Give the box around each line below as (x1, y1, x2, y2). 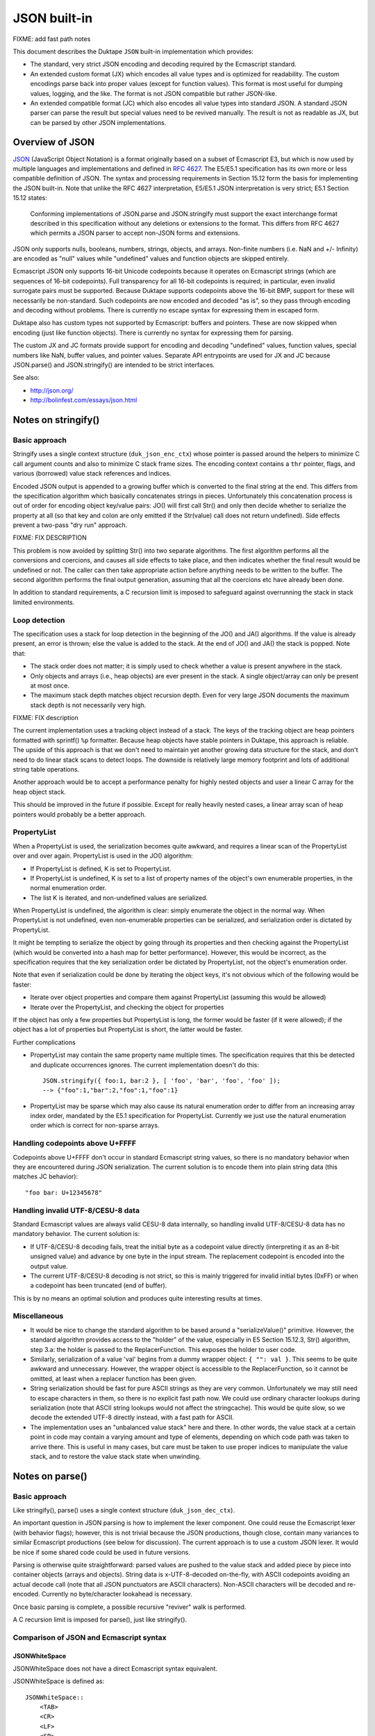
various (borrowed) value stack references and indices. (12, 469, 172, 478)
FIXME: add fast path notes (12, 35, 91, 43)
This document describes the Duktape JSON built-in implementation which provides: (12, 47, 253, 56)
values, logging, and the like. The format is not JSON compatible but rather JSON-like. (30, 89, 277, 97)
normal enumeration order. (30, 884, 107, 892)
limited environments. (12, 598, 75, 606)
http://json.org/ (30, 386, 74, 394)
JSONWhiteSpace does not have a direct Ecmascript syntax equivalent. (12, 1664, 218, 1673)
